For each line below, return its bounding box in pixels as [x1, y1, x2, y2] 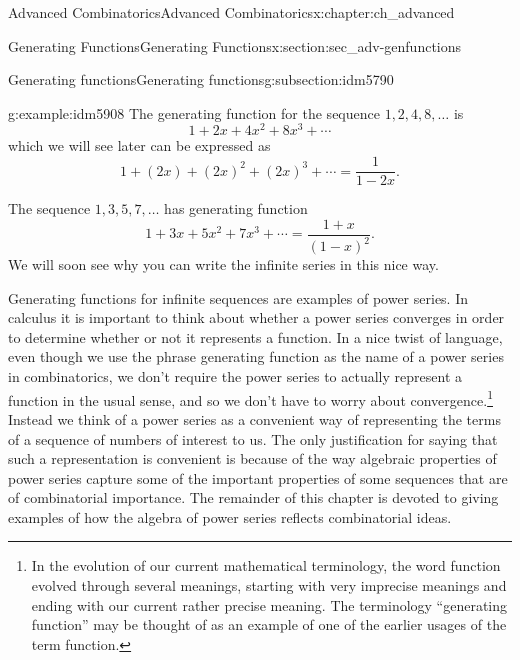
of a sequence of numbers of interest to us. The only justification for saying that [8, 428, 498, 449]
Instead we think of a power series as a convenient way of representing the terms [8, 408, 501, 429]
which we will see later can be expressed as [8, 135, 271, 156]
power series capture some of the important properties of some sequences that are [8, 467, 508, 488]
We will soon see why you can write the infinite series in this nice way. [8, 254, 439, 275]
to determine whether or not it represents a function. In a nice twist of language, [8, 326, 503, 347]
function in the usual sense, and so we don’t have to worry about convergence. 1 [8, 386, 493, 410]
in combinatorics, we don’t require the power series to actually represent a [8, 366, 462, 387]
